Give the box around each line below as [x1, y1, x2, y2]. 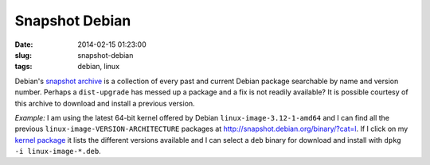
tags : [14, 62, 33, 71]
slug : [14, 50, 32, 59]
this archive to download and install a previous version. [14, 98, 195, 108]
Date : [14, 40, 33, 49]
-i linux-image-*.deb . [14, 147, 101, 156]
